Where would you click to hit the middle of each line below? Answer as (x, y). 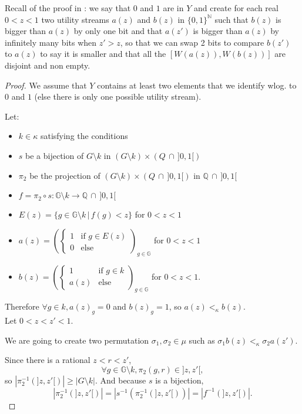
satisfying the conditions (84, 136)
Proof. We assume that (46, 85)
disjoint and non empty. (48, 65)
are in (173, 8)
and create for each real (236, 8)
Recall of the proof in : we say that (68, 8)
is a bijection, (179, 380)
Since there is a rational (48, 360)
